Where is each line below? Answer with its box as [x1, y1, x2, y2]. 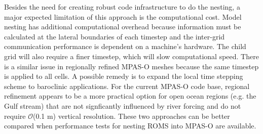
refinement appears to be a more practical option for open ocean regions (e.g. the [4, 91, 256, 101]
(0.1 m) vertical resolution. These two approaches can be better [32, 110, 230, 121]
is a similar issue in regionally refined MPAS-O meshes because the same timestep [4, 61, 259, 71]
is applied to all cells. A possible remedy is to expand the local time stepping [4, 71, 243, 81]
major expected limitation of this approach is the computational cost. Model [4, 11, 242, 22]
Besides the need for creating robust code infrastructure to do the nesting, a [4, 2, 240, 12]
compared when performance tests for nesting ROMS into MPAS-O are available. [4, 120, 256, 131]
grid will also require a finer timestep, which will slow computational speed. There [4, 51, 259, 61]
